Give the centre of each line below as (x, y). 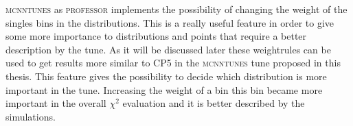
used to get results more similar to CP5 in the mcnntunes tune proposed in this (173, 63)
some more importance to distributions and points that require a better (156, 36)
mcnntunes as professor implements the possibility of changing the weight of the (176, 9)
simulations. (31, 116)
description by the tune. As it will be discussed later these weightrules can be (168, 49)
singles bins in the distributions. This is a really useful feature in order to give (170, 22)
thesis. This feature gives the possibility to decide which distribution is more (166, 76)
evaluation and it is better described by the (214, 103)
